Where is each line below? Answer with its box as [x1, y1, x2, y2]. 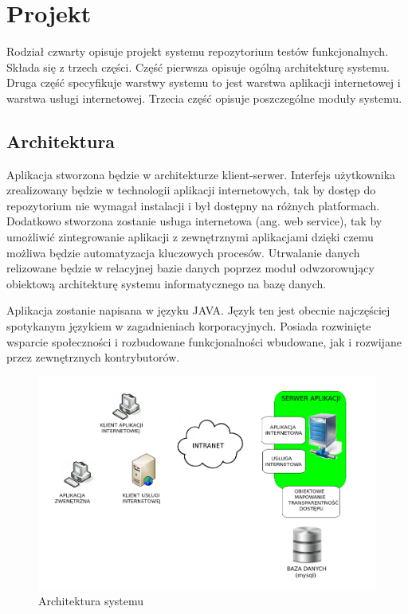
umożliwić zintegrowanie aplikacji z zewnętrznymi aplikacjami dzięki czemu [6, 229, 374, 245]
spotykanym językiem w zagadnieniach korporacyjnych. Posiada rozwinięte [6, 318, 371, 334]
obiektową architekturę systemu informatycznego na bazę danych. [6, 275, 327, 291]
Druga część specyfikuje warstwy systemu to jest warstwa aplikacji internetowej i [6, 74, 401, 91]
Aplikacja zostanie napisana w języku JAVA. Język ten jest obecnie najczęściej [6, 302, 390, 319]
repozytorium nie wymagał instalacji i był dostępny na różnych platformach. [6, 197, 380, 213]
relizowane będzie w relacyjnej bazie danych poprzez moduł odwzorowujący [6, 260, 375, 276]
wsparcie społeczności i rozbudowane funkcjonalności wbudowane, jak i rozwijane [6, 333, 402, 350]
